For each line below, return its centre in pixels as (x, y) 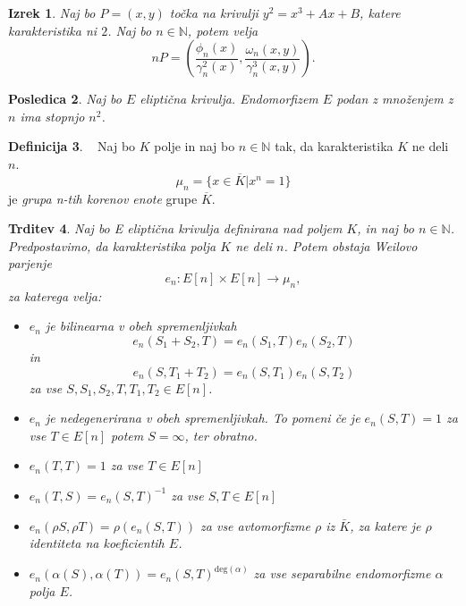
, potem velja (223, 30)
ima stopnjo (52, 116)
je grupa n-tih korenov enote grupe (103, 198)
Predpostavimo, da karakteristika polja (112, 245)
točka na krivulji (214, 13)
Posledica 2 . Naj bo (65, 99)
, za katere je (386, 525)
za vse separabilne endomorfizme (342, 573)
